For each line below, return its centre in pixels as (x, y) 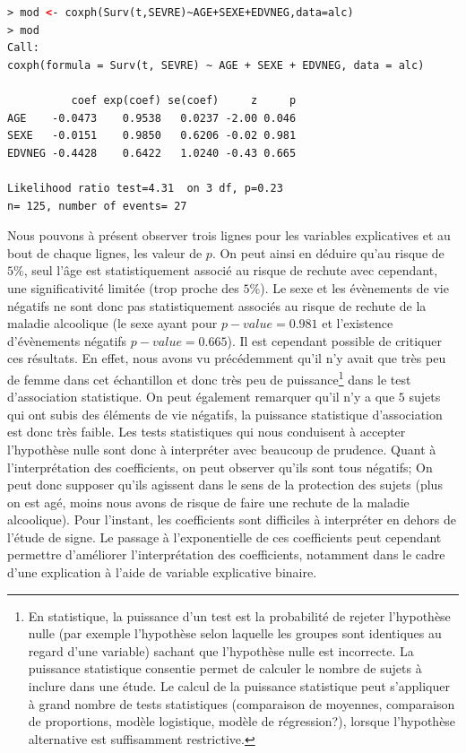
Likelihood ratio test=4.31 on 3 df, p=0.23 (145, 188)
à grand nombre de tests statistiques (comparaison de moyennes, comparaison (242, 703)
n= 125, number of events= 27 (97, 206)
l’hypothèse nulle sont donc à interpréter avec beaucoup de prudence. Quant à (222, 449)
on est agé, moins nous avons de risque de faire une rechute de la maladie (208, 502)
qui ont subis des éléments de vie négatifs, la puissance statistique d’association (225, 414)
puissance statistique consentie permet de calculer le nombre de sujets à (225, 668)
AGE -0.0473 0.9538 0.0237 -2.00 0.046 (152, 118)
